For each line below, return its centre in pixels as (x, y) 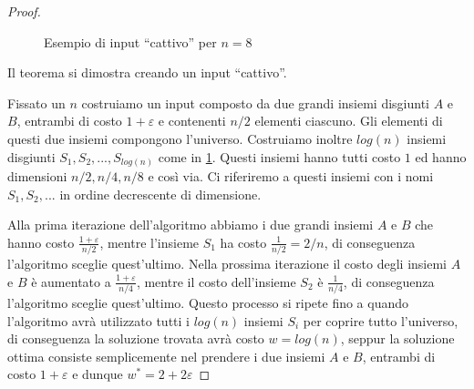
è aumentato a (71, 281)
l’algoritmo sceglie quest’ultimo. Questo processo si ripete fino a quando (208, 303)
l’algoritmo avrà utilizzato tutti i (98, 320)
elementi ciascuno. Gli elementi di (349, 121)
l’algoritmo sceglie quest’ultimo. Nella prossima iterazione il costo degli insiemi (227, 264)
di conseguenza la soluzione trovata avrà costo (136, 338)
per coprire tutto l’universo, (381, 320)
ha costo (243, 242)
